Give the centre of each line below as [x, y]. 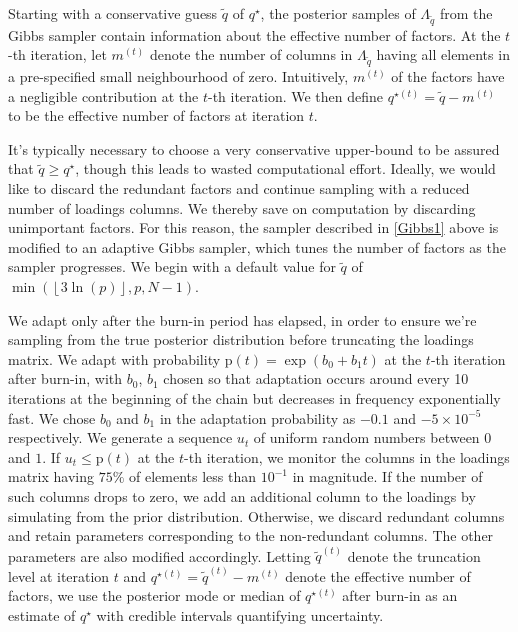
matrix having [51, 476]
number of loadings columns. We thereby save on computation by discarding [242, 207]
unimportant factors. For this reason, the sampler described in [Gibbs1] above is [253, 227]
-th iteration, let [57, 54]
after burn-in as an [400, 595]
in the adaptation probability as [257, 417]
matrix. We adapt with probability [114, 358]
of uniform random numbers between [366, 437]
